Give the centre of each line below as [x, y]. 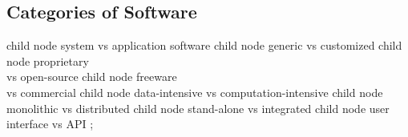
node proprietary [48, 60]
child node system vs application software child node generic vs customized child [204, 45]
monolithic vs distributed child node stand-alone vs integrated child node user [198, 108]
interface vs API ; [50, 124]
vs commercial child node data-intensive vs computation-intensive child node [195, 92]
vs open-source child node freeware [92, 77]
